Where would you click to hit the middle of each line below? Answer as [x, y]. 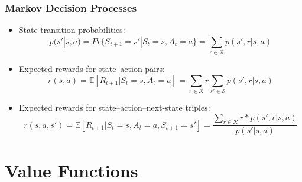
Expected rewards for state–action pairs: [92, 69]
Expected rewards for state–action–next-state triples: [114, 107]
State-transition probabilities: [72, 30]
